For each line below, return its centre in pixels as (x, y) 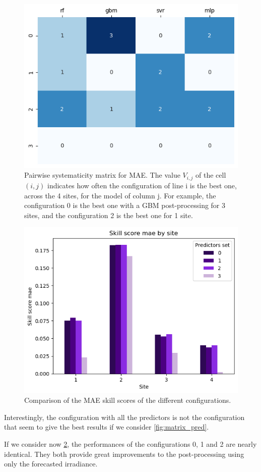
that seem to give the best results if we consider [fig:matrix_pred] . (107, 427)
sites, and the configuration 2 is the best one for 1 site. (109, 215)
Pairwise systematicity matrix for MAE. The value (102, 175)
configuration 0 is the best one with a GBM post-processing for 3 (125, 205)
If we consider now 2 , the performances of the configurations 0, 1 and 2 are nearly (130, 444)
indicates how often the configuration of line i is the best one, (142, 185)
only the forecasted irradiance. (51, 464)
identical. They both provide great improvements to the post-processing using (124, 454)
